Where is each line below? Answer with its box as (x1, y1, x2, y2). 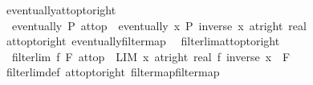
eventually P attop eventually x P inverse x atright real (11, 17, 307, 33)
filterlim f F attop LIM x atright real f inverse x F (11, 48, 291, 64)
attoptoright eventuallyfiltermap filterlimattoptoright (6, 33, 280, 49)
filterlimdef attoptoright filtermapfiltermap (6, 64, 220, 80)
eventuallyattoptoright (6, 2, 116, 17)
